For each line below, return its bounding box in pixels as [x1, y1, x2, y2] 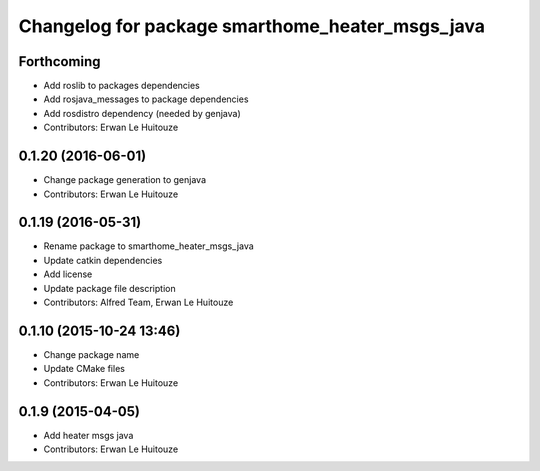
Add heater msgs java [43, 429, 134, 441]
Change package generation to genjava [43, 174, 207, 186]
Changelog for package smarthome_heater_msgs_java [18, 15, 485, 37]
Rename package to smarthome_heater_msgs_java [43, 240, 254, 252]
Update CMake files [43, 363, 125, 375]
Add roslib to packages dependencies [43, 80, 200, 92]
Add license [43, 268, 93, 280]
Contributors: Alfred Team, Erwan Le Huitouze [43, 296, 234, 308]
